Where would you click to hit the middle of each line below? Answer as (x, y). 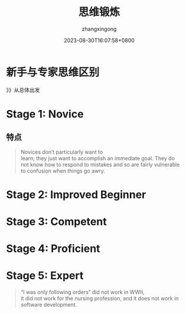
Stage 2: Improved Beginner (76, 194)
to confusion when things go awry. (63, 171)
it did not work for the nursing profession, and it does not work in (99, 299)
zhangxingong (99, 29)
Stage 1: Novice (45, 114)
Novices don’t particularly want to (62, 152)
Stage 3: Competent (57, 222)
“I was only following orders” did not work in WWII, (82, 292)
